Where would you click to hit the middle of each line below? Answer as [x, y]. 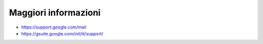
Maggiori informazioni [55, 13]
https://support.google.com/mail [54, 27]
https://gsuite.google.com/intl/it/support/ [62, 33]
